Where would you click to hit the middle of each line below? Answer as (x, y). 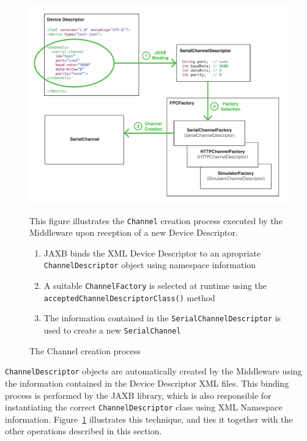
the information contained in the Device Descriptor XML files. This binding (147, 383)
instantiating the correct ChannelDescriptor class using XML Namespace (144, 407)
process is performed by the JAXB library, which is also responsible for (138, 395)
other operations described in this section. (83, 431)
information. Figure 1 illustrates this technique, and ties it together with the (149, 419)
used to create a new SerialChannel (112, 330)
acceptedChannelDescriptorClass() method (129, 297)
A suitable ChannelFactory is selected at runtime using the (155, 286)
